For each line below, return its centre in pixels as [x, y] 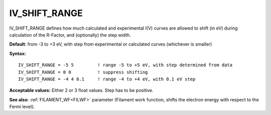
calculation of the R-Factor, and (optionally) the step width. [70, 35]
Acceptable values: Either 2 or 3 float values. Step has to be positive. [81, 90]
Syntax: [18, 53]
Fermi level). [22, 107]
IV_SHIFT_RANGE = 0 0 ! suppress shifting [83, 72]
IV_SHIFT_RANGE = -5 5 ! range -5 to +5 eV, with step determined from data [125, 65]
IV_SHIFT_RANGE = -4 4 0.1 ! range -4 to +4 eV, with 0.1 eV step [107, 79]
